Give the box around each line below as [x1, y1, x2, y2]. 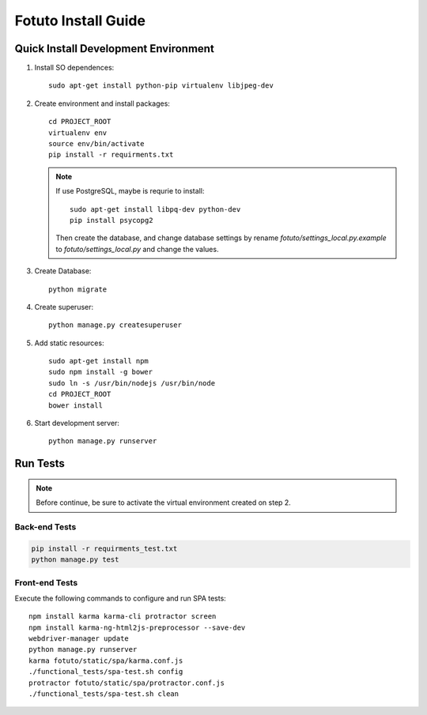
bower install [48, 401, 103, 410]
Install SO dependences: [34, 63, 115, 73]
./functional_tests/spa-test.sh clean [28, 690, 179, 698]
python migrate [48, 284, 108, 294]
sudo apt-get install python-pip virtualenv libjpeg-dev [48, 81, 274, 90]
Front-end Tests [14, 577, 78, 588]
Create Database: [34, 266, 92, 276]
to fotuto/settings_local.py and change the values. [55, 244, 219, 254]
